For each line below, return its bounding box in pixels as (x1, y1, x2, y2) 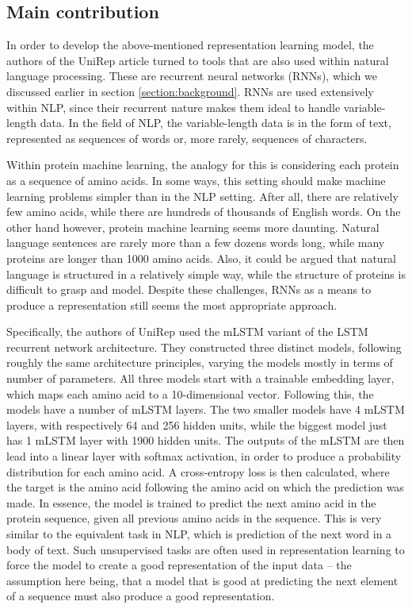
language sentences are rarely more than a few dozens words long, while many (6, 234, 385, 251)
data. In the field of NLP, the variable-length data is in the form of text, (40, 114, 391, 131)
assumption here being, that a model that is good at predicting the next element (6, 572, 399, 588)
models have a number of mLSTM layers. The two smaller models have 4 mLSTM (6, 401, 405, 418)
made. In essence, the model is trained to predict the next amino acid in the (6, 494, 376, 511)
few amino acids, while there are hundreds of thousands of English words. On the (6, 203, 401, 220)
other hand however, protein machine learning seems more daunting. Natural (6, 218, 380, 235)
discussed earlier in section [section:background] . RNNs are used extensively (6, 83, 374, 99)
